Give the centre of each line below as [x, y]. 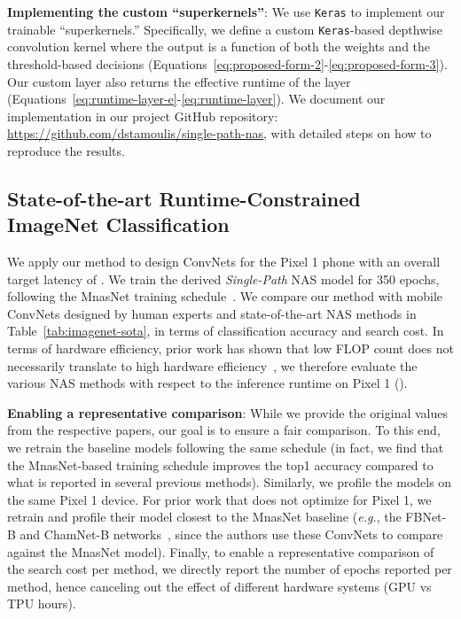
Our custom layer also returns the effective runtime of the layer [179, 81]
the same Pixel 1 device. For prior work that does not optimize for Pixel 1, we [219, 499]
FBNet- [426, 517]
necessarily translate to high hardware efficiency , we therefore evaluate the [212, 365]
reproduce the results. [66, 150]
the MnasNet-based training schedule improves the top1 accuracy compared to [220, 464]
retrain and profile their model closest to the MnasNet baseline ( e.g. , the [204, 517]
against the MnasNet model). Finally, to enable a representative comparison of [221, 551]
